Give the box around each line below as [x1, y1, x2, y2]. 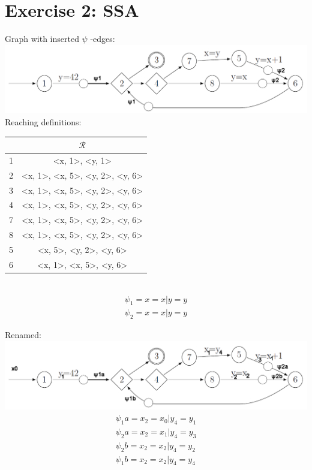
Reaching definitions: [5, 115, 82, 128]
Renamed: [5, 329, 41, 341]
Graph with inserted [5, 32, 79, 45]
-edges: [90, 32, 115, 45]
